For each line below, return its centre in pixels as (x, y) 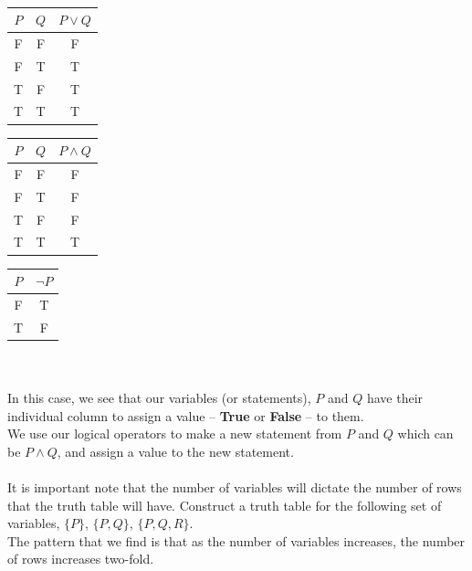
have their (395, 397)
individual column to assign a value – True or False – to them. (186, 415)
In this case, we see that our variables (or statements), (159, 397)
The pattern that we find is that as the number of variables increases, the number (236, 540)
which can (425, 434)
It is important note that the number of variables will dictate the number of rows (235, 486)
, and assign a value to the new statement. (175, 451)
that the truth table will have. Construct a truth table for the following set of (225, 505)
